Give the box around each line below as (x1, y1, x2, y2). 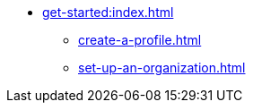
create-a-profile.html (78, 32, 202, 47)
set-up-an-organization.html (78, 60, 246, 75)
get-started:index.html (42, 4, 174, 20)
